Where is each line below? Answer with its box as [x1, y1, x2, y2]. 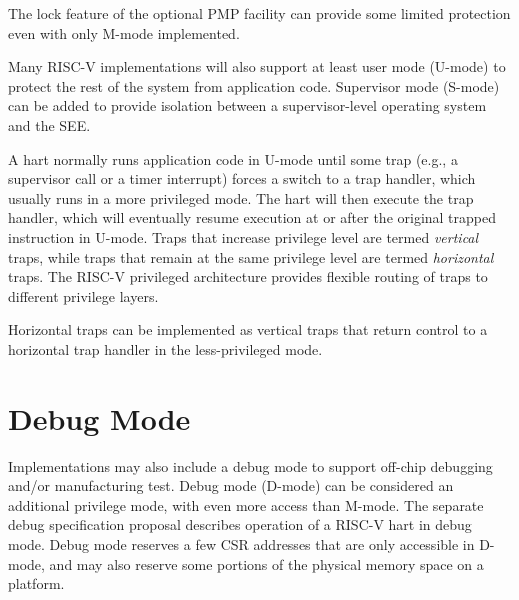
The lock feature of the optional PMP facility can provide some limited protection [8, 3, 511, 23]
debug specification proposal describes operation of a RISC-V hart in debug [8, 514, 472, 535]
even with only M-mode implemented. [8, 22, 240, 43]
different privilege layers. [8, 285, 159, 306]
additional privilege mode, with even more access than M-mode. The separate [8, 494, 484, 515]
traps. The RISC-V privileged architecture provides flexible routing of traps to [8, 266, 488, 287]
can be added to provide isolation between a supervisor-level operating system [8, 95, 487, 116]
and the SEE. [8, 114, 91, 135]
